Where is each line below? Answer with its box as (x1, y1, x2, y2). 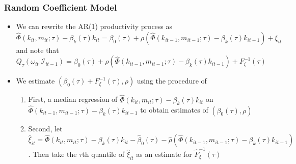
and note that (16, 44, 59, 55)
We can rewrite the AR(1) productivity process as (16, 21, 173, 32)
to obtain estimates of (140, 104, 208, 115)
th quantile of (82, 148, 125, 159)
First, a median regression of (28, 94, 118, 104)
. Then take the (28, 148, 77, 159)
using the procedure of (137, 75, 207, 86)
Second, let (28, 123, 63, 133)
